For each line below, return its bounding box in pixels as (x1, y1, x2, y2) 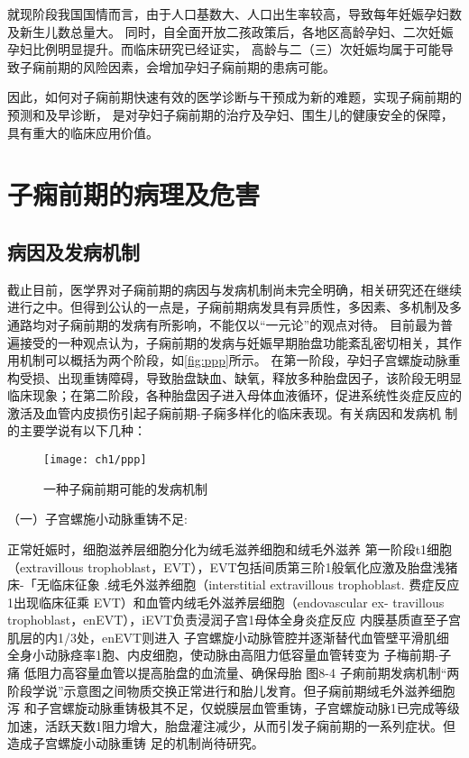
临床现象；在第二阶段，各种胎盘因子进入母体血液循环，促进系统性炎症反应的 (7, 386, 462, 405)
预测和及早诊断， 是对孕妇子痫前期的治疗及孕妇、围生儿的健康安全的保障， (7, 105, 454, 123)
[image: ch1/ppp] (43, 453, 147, 467)
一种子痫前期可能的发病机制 (43, 479, 207, 498)
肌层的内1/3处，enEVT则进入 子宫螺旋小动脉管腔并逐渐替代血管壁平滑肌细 (7, 627, 449, 646)
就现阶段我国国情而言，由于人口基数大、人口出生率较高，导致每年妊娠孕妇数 (7, 5, 462, 23)
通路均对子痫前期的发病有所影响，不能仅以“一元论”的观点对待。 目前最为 (7, 315, 440, 333)
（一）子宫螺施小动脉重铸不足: (7, 509, 188, 528)
